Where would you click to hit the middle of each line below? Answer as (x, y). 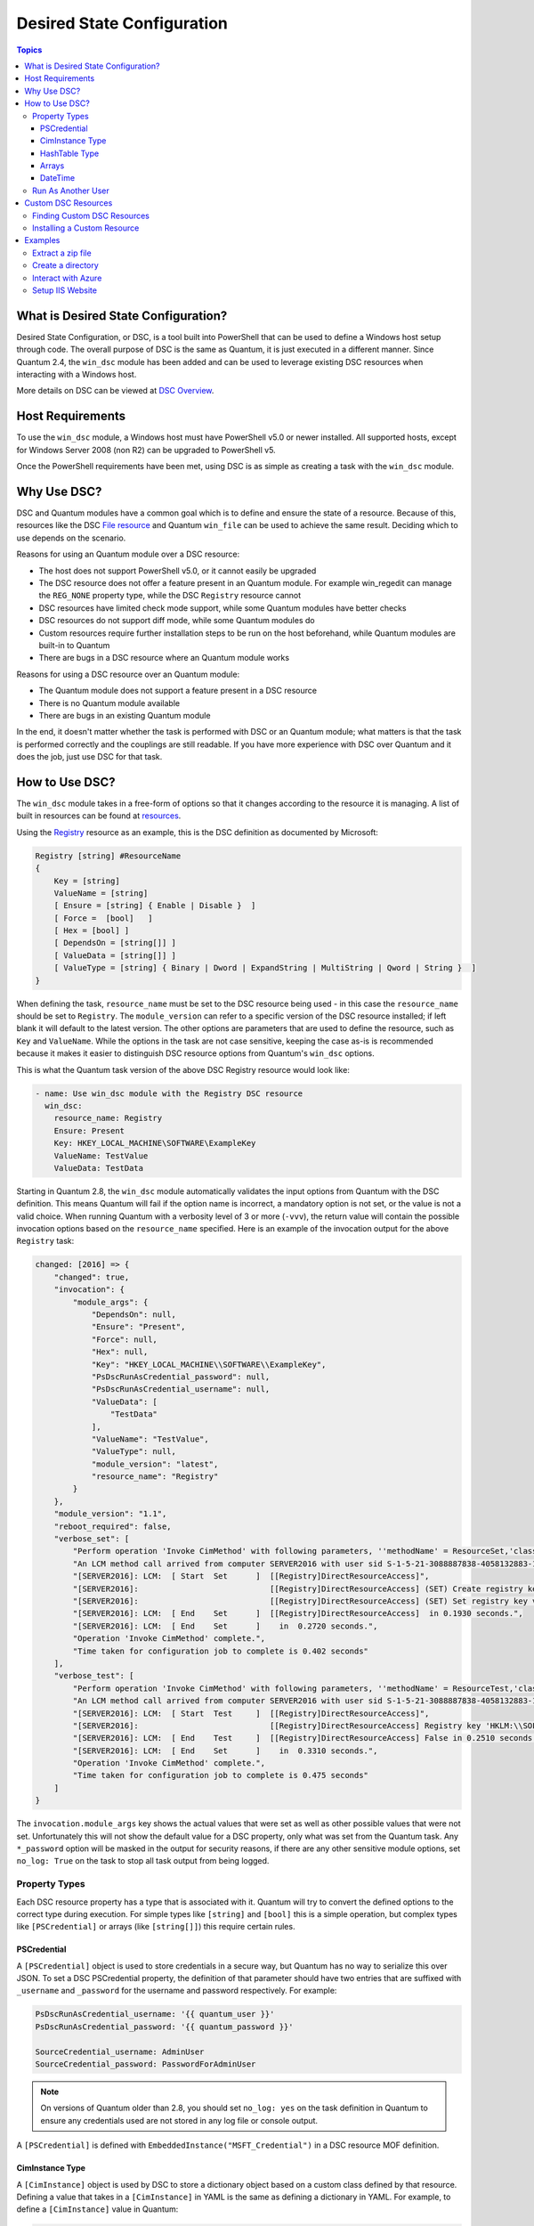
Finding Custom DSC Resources (91, 215)
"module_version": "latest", (155, 1464)
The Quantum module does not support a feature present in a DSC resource (178, 691)
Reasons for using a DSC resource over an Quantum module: (128, 674)
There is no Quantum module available (109, 703)
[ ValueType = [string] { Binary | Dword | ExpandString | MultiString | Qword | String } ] (265, 968)
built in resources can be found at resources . (99, 816)
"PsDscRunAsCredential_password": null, (181, 1377)
